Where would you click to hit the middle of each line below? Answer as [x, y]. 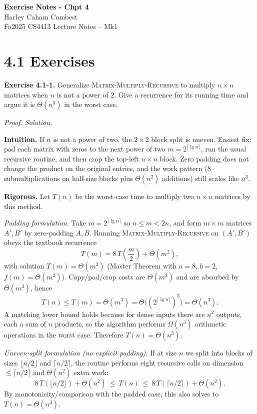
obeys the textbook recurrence [50, 242]
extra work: [91, 372]
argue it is [19, 104]
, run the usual [223, 149]
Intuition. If [24, 139]
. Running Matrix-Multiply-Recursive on [154, 232]
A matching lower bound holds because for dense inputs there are [104, 314]
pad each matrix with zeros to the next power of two [85, 149]
